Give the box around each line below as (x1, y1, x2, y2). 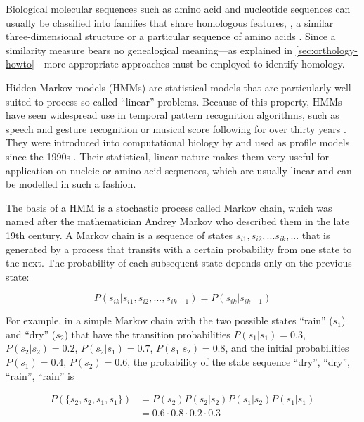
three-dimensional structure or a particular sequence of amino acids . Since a (6, 29, 336, 44)
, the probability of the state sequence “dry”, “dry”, (127, 354, 350, 369)
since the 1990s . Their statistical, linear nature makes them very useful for (6, 148, 329, 163)
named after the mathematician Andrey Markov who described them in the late (6, 214, 350, 229)
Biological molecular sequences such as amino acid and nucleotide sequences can (6, 1, 351, 15)
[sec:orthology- (295, 42, 358, 57)
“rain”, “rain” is (6, 368, 74, 383)
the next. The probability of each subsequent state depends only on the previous (6, 255, 352, 270)
